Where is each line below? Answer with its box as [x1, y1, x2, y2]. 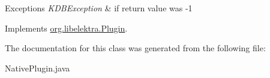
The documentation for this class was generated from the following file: [5, 42, 266, 54]
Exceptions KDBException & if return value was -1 [5, 2, 193, 14]
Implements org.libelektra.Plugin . [5, 21, 128, 34]
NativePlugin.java [5, 61, 70, 74]
